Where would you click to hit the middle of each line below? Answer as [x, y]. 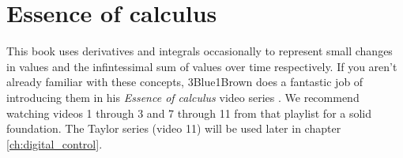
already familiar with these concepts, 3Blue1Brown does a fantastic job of [185, 82]
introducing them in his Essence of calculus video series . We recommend [183, 97]
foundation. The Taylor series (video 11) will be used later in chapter [174, 128]
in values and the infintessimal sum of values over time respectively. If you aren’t [202, 66]
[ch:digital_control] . [55, 143]
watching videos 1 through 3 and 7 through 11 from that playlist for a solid [189, 113]
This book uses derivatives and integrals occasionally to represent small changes [200, 51]
